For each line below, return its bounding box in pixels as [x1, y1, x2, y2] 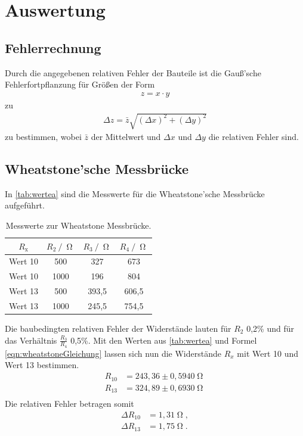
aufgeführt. [5, 199, 45, 211]
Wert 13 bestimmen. [5, 359, 79, 371]
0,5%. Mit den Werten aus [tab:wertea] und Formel [70, 334, 257, 346]
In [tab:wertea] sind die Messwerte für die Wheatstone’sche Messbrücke [5, 187, 265, 200]
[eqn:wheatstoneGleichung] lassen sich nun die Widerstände [5, 347, 221, 359]
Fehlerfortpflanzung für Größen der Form [5, 78, 155, 91]
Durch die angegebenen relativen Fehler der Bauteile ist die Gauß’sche [5, 66, 261, 79]
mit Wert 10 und [237, 347, 299, 359]
